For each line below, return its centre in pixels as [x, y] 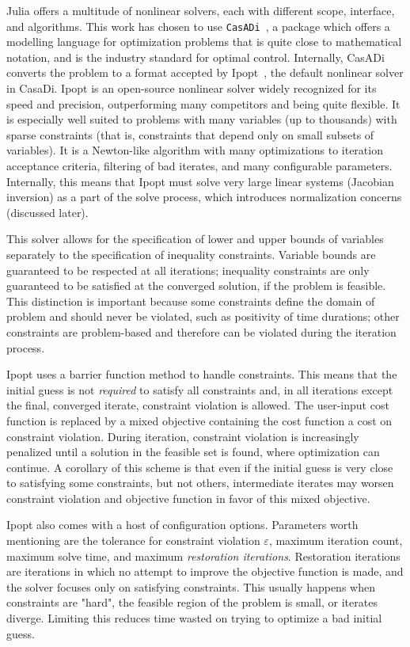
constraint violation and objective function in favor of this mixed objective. [188, 498]
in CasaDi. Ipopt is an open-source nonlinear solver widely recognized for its [192, 88]
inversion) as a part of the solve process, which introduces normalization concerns [204, 197]
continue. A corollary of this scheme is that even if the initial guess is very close [200, 467]
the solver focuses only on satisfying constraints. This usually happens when [191, 586]
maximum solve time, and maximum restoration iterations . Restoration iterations [203, 556]
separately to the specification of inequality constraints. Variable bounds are [191, 254]
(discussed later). [47, 212]
